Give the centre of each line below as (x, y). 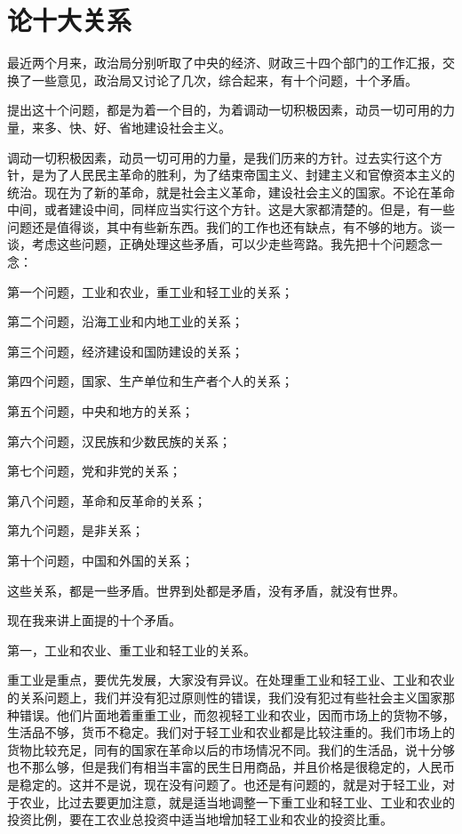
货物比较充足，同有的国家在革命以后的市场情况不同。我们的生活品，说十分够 (231, 749)
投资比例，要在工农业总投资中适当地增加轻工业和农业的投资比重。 (200, 819)
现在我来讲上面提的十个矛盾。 (94, 620)
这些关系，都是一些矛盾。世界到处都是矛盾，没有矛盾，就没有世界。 (206, 590)
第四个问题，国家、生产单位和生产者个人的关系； (150, 381)
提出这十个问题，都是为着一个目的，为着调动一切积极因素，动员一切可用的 (225, 110)
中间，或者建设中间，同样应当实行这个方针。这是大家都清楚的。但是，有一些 (231, 209)
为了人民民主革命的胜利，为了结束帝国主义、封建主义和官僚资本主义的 (249, 175)
